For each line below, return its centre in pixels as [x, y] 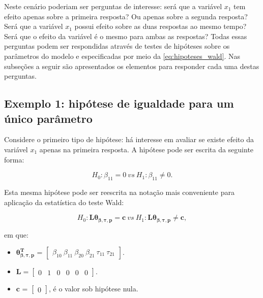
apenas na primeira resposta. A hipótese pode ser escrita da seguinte [147, 149]
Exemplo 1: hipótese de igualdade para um [119, 103]
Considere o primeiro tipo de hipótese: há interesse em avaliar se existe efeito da [129, 139]
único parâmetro [48, 118]
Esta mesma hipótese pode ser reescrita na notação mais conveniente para [120, 192]
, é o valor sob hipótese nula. [94, 289]
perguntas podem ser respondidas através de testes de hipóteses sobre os [117, 46]
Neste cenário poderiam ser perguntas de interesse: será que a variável [113, 6]
